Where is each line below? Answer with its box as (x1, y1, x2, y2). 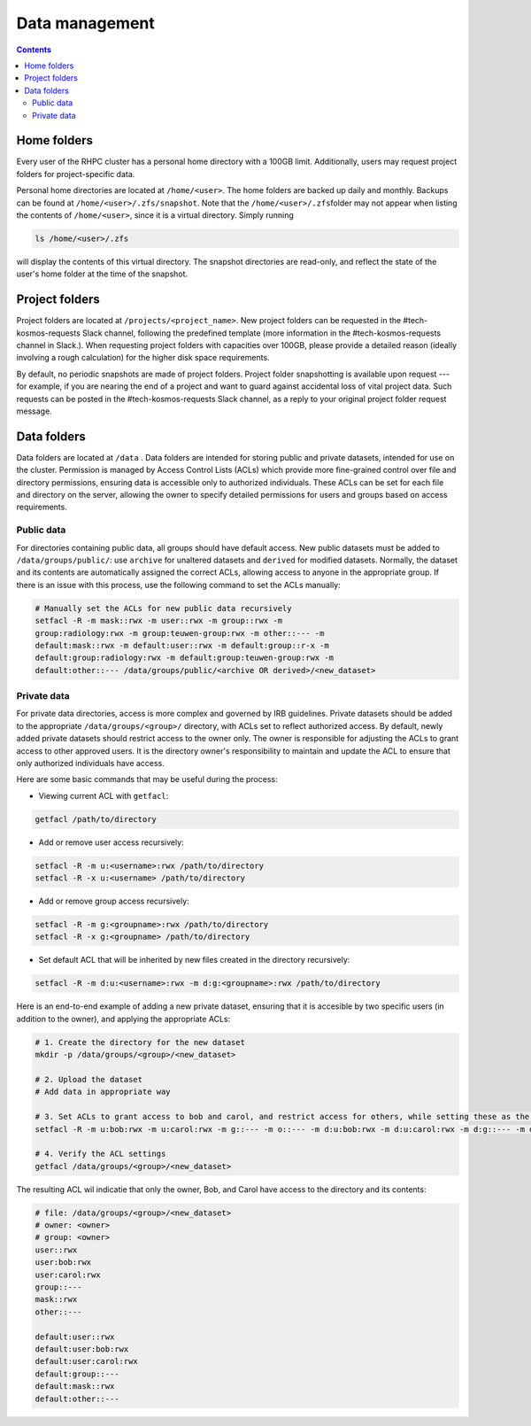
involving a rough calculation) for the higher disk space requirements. (16, 353, 270, 363)
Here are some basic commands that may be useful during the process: (16, 774, 278, 785)
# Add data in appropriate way (35, 1087, 172, 1097)
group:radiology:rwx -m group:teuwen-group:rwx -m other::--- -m (35, 628, 325, 638)
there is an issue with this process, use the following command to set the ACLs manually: (16, 579, 341, 590)
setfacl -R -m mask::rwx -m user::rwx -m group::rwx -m (35, 616, 283, 626)
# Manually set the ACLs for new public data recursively (35, 603, 292, 613)
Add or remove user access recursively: (38, 837, 185, 848)
